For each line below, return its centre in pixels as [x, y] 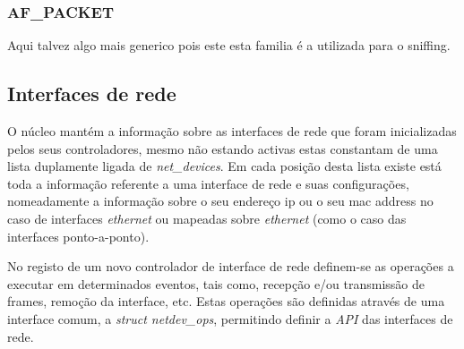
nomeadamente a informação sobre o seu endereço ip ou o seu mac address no [220, 201]
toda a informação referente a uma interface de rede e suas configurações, [208, 183]
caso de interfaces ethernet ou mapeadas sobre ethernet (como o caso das [207, 218]
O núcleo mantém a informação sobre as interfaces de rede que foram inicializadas [232, 131]
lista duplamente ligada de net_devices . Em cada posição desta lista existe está [224, 166]
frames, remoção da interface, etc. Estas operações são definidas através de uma [226, 301]
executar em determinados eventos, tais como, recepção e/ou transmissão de [216, 283]
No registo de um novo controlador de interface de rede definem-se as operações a [231, 266]
